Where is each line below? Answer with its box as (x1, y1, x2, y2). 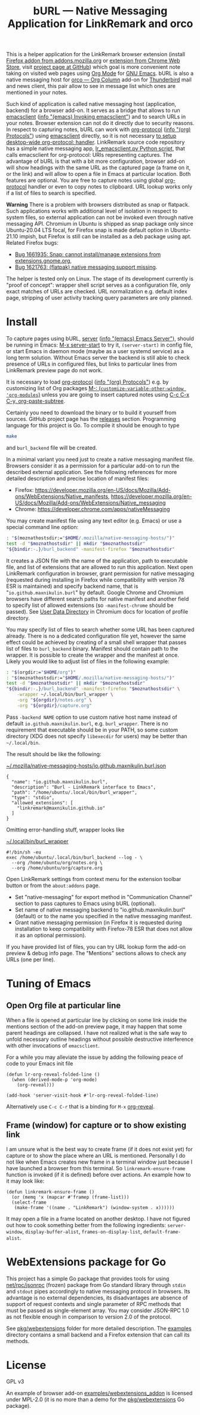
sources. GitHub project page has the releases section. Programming (6, 415, 176, 423)
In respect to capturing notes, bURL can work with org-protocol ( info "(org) (6, 126, 191, 133)
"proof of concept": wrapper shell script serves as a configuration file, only (6, 281, 191, 289)
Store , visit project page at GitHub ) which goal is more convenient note (6, 63, 181, 71)
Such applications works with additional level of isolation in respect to (6, 208, 178, 215)
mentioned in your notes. (6, 89, 67, 96)
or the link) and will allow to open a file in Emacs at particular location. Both (6, 171, 191, 178)
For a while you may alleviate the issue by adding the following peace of (6, 1053, 183, 1061)
